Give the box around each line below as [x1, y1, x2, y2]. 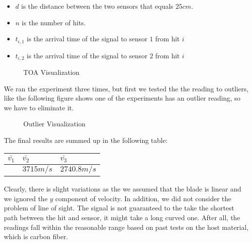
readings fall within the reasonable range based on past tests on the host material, [4, 222, 249, 232]
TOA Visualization [23, 67, 80, 77]
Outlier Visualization [23, 119, 86, 129]
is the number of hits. [21, 17, 86, 27]
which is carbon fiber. [4, 231, 68, 242]
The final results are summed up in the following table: [4, 135, 168, 145]
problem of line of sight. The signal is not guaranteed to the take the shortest [4, 203, 235, 213]
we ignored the [4, 193, 48, 203]
